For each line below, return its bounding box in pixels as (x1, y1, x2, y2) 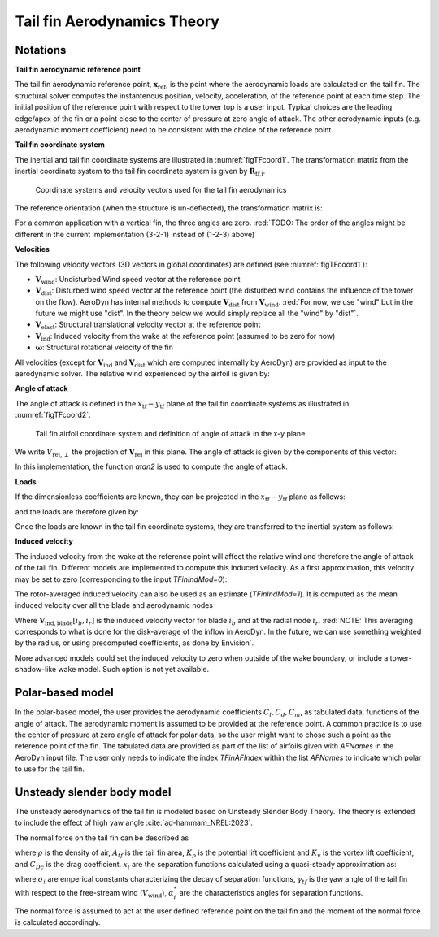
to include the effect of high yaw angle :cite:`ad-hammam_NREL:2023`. (15, 818, 254, 828)
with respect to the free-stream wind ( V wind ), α (15, 888, 175, 900)
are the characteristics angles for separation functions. (179, 888, 363, 898)
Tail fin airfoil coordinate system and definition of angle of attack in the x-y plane (35, 428, 306, 438)
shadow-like (15, 665, 57, 675)
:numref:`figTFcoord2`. (15, 410, 91, 420)
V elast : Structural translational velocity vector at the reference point (35, 319, 261, 332)
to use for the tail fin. (15, 764, 85, 774)
